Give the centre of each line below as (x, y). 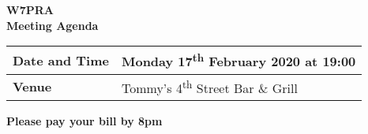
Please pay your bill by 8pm (84, 120)
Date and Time (61, 60)
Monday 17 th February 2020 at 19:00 (238, 60)
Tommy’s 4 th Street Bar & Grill (209, 86)
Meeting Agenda (53, 25)
